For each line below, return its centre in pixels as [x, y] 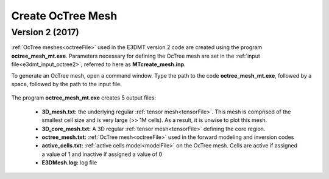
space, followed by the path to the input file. [66, 84]
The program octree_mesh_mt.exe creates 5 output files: [84, 98]
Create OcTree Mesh [64, 16]
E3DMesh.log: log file [69, 163]
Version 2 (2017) [45, 32]
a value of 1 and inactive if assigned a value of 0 [102, 154]
